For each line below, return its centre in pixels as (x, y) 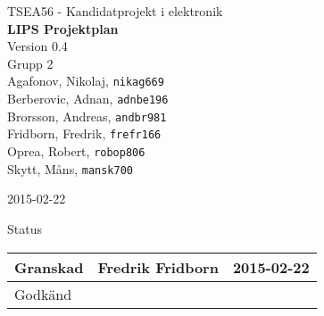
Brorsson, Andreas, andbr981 (87, 116)
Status (25, 228)
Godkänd (43, 294)
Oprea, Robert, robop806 (76, 151)
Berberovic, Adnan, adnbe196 (88, 99)
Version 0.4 (37, 46)
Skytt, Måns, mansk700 (70, 168)
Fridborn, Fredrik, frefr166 (84, 133)
